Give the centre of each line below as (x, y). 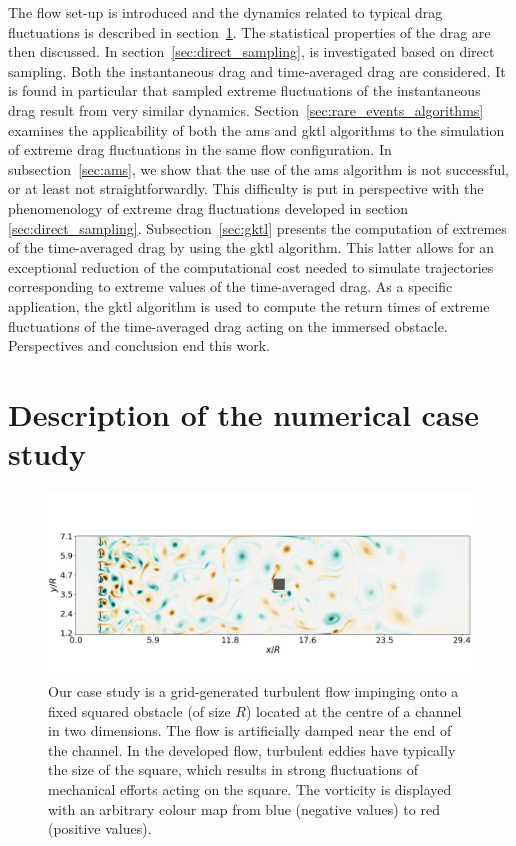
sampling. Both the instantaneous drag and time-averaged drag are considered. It (257, 70)
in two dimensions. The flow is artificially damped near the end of (250, 730)
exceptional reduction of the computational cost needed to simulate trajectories (251, 266)
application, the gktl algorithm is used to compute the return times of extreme (249, 305)
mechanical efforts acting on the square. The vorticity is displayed (250, 789)
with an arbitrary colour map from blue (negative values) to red (244, 808)
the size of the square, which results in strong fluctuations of (233, 769)
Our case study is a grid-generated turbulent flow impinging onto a (253, 691)
